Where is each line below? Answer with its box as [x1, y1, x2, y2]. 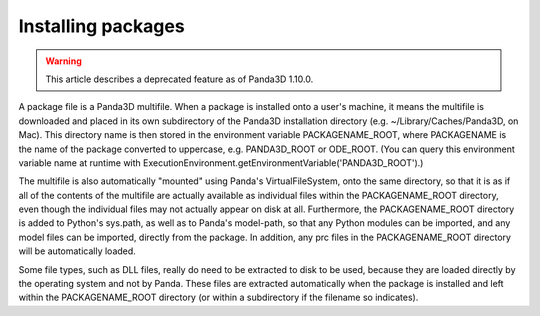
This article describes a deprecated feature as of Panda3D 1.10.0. [45, 73, 314, 85]
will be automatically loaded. [18, 245, 137, 257]
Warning [45, 55, 82, 67]
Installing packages [18, 15, 185, 37]
